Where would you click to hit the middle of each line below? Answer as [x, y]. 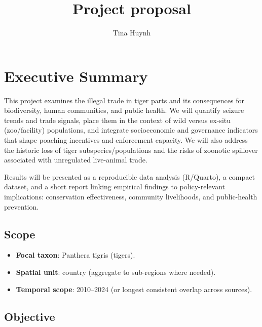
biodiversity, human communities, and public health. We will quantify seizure [124, 110]
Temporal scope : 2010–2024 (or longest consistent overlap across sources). [134, 289]
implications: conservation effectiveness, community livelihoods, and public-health [131, 196]
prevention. [22, 206]
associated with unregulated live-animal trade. [76, 160]
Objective [30, 316]
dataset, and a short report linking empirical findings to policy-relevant [115, 187]
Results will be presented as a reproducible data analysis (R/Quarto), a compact [129, 176]
